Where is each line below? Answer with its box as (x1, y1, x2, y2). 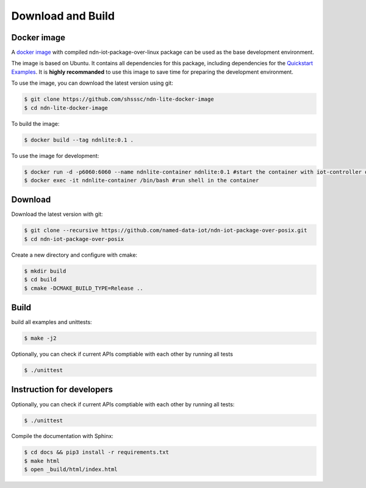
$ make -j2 (24, 335, 57, 342)
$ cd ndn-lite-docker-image (24, 104, 108, 111)
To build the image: (11, 120, 60, 127)
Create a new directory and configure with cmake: (11, 251, 137, 259)
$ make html (24, 457, 60, 464)
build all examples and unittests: (11, 318, 92, 326)
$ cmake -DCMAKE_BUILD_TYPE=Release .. (24, 284, 143, 292)
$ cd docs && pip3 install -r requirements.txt (24, 449, 169, 456)
